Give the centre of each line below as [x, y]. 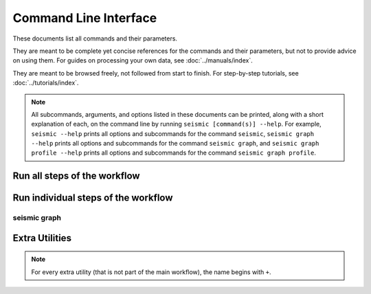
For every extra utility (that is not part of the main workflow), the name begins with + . [151, 272]
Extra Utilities [42, 238]
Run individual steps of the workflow [93, 198]
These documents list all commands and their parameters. [95, 38]
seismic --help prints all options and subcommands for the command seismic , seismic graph [173, 133]
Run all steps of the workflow [76, 176]
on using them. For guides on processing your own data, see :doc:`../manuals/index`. [133, 60]
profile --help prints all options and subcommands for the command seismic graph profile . [173, 153]
